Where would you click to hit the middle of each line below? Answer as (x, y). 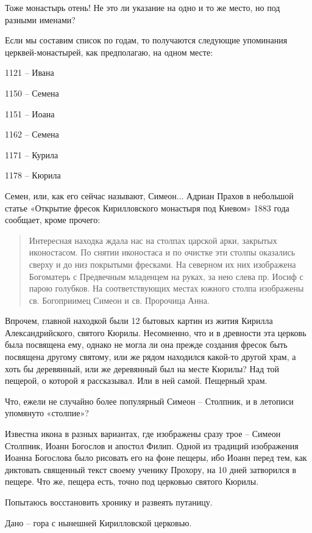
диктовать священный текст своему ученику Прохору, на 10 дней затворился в (151, 469)
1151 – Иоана (30, 113)
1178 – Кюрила (33, 175)
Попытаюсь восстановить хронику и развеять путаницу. (109, 502)
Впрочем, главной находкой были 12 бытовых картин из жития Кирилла (139, 321)
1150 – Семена (32, 93)
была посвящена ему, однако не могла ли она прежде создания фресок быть (146, 344)
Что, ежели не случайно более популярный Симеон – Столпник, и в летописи (149, 401)
